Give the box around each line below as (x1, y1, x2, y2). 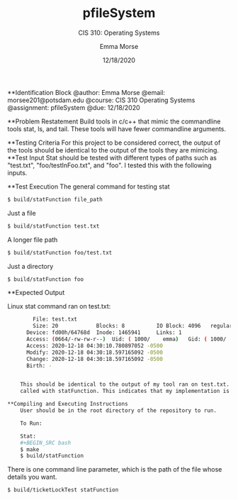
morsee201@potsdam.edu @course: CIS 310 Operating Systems (7, 96, 195, 104)
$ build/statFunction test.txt (7, 222, 100, 230)
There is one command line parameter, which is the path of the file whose (7, 465, 222, 474)
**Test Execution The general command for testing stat (7, 182, 170, 191)
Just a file (7, 209, 37, 217)
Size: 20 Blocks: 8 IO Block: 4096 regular (33, 323, 233, 330)
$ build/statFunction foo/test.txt (7, 249, 113, 256)
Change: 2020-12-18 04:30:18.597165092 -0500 (25, 355, 163, 362)
